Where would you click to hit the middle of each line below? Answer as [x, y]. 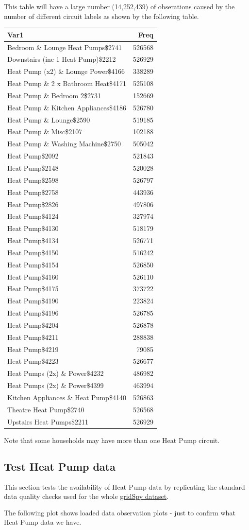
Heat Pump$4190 [33, 301]
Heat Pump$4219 [33, 349]
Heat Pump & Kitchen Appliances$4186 [67, 107]
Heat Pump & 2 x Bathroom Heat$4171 [67, 83]
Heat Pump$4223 [33, 361]
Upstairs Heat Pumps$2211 [48, 421]
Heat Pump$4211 [33, 337]
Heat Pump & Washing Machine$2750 [64, 144]
